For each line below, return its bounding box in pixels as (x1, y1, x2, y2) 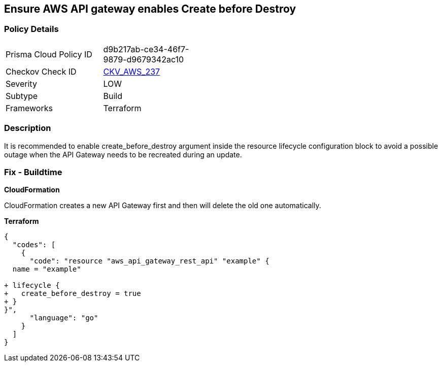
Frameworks (6, 103, 53, 113)
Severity (6, 78, 37, 89)
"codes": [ (12, 241, 56, 249)
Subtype (6, 90, 38, 101)
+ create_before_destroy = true (4, 289, 141, 298)
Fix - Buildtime (4, 167, 62, 177)
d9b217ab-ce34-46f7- (103, 44, 189, 54)
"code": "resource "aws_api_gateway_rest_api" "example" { (29, 257, 269, 265)
